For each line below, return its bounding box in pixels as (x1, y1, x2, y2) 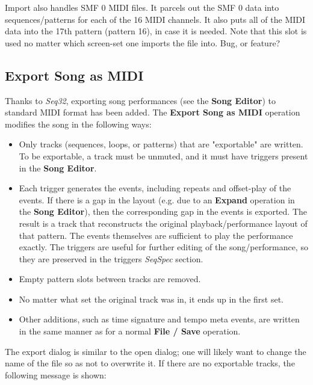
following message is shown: (5, 368, 107, 381)
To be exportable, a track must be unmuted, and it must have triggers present (19, 149, 308, 162)
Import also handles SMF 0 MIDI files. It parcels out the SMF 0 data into (5, 1, 279, 13)
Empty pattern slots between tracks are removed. (19, 273, 201, 285)
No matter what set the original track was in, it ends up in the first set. (19, 292, 284, 305)
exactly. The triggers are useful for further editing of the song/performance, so (19, 241, 308, 253)
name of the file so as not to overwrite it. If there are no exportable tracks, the (5, 357, 295, 369)
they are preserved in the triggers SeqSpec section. (19, 252, 203, 265)
